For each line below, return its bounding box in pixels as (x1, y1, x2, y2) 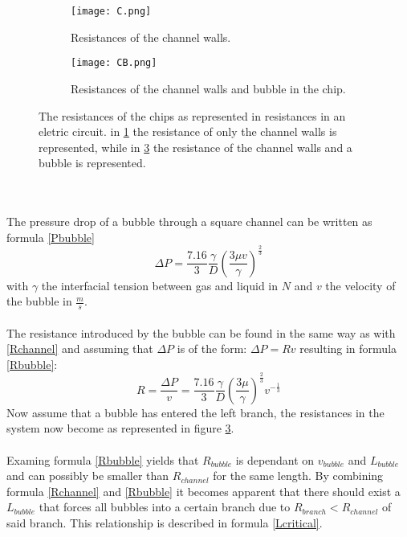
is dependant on (235, 451, 315, 468)
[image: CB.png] (71, 57, 157, 69)
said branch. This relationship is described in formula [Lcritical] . (6, 514, 323, 531)
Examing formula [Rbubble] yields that (6, 451, 199, 468)
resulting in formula (299, 340, 397, 357)
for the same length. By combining (213, 467, 384, 484)
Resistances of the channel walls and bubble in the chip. (71, 80, 346, 96)
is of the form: (177, 340, 247, 357)
